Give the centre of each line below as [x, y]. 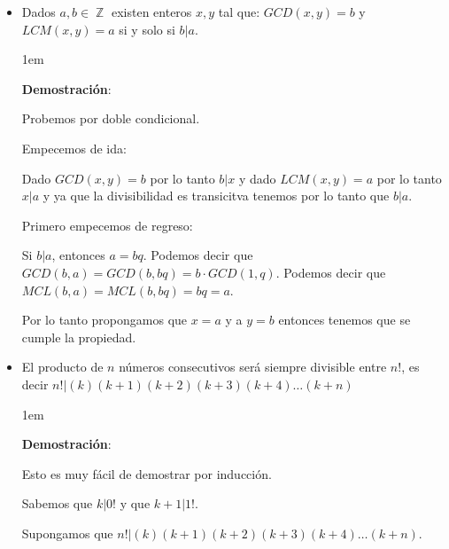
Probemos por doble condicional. [111, 118]
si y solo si [147, 29]
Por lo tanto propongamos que [105, 320]
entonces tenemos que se [344, 320]
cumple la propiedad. [79, 337]
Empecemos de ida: [74, 148]
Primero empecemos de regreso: [107, 225]
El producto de [62, 367]
